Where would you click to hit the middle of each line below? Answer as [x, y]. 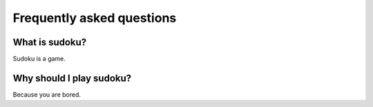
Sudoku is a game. [39, 59]
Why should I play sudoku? [72, 78]
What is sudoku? [50, 42]
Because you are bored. [47, 94]
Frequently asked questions [95, 18]
